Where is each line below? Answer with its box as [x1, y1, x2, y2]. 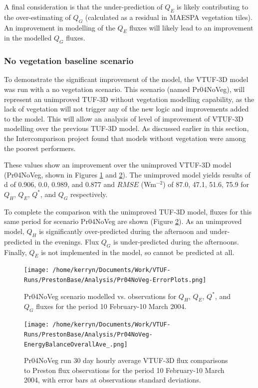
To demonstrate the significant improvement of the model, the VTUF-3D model [4, 74, 249, 84]
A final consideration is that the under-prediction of [4, 1, 163, 11]
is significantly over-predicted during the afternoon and [39, 225, 208, 236]
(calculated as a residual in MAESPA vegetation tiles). [85, 11, 253, 22]
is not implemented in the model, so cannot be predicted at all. [41, 246, 235, 257]
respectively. [70, 188, 108, 199]
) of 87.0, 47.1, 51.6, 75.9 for [163, 179, 249, 189]
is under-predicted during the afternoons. [113, 236, 239, 246]
